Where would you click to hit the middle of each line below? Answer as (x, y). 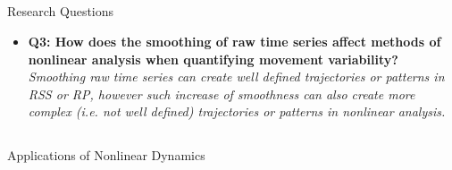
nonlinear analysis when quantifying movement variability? (213, 59)
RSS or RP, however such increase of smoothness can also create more (222, 93)
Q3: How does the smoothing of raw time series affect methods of (234, 41)
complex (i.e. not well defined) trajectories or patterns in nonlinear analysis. (237, 111)
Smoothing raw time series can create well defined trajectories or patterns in (236, 76)
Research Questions (61, 11)
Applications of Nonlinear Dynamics (106, 155)
